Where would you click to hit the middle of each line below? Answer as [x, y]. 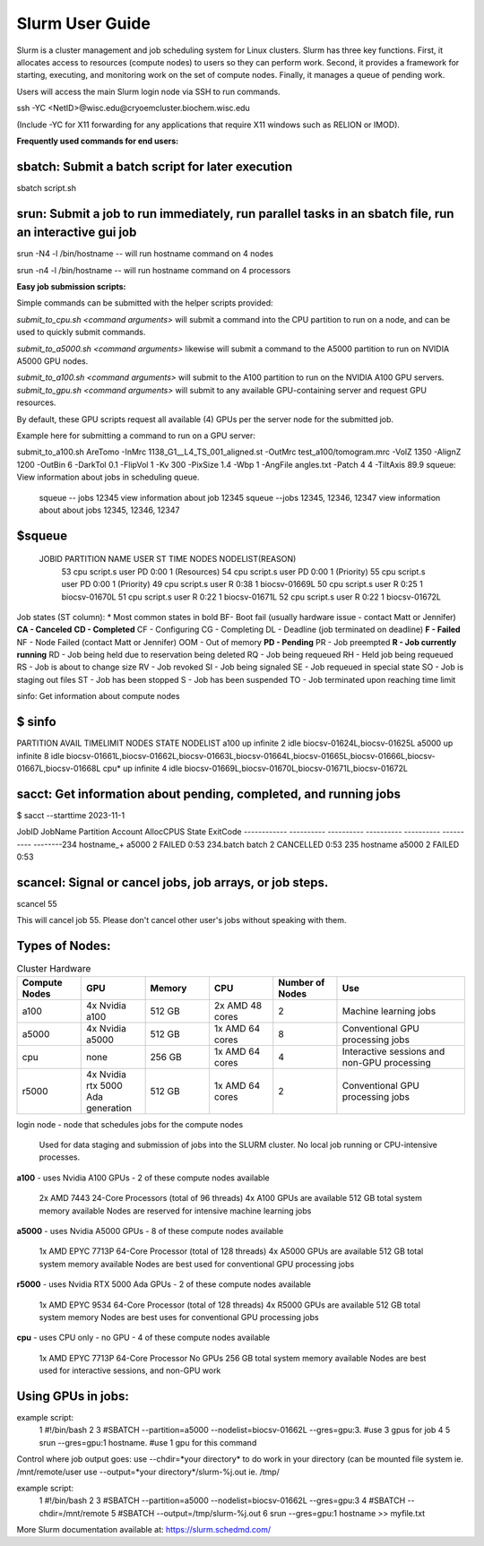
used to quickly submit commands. [81, 333]
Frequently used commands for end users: [98, 141]
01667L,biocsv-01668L [59, 768]
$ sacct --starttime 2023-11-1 [71, 815]
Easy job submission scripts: [71, 287]
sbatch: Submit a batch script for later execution [155, 166]
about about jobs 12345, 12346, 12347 [109, 510]
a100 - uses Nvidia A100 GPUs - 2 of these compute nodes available [143, 1178]
